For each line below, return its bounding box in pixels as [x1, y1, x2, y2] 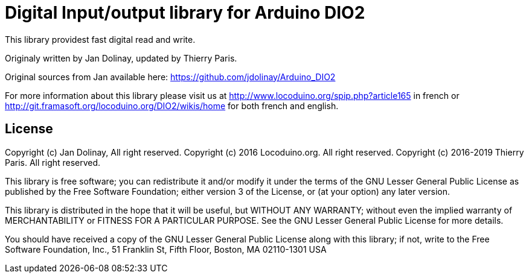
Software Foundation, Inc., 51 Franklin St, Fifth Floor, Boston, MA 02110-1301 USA [5, 244, 327, 254]
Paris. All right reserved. [5, 157, 101, 168]
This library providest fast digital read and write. [5, 34, 196, 45]
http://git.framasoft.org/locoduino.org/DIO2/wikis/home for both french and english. [5, 100, 339, 111]
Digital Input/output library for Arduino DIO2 [5, 2, 365, 23]
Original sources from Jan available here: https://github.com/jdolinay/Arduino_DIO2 [5, 71, 336, 82]
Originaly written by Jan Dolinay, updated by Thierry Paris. [5, 52, 237, 63]
